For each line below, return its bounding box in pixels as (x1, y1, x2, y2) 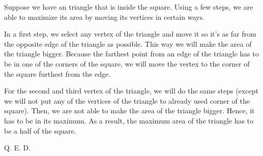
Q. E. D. (4, 142, 31, 153)
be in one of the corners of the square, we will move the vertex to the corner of (4, 58, 250, 69)
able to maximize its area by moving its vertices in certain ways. (4, 11, 204, 22)
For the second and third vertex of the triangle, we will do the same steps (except (4, 85, 258, 96)
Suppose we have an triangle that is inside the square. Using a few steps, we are (4, 2, 253, 12)
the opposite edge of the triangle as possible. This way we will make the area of (4, 38, 252, 49)
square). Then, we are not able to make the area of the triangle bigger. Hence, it (4, 105, 255, 116)
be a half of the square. (4, 125, 76, 136)
